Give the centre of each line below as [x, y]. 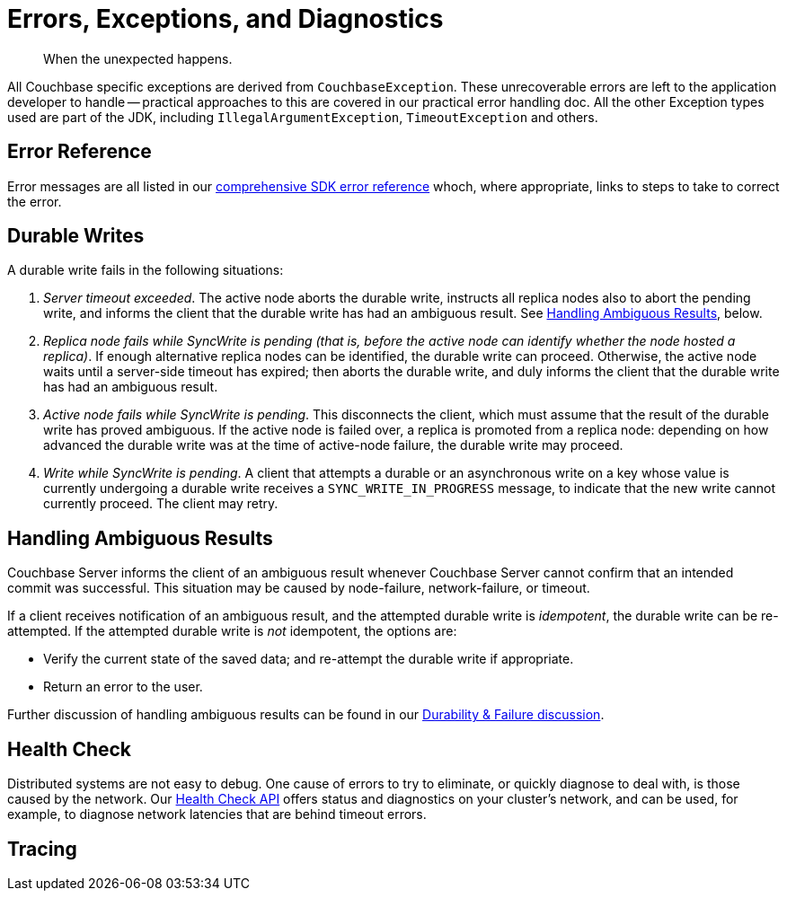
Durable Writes [76, 236]
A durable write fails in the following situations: [146, 270]
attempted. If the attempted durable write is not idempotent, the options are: [232, 631]
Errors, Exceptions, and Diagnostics [225, 19]
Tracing [42, 849]
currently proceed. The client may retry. [161, 504]
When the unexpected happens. [138, 58]
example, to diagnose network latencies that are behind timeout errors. [217, 814]
